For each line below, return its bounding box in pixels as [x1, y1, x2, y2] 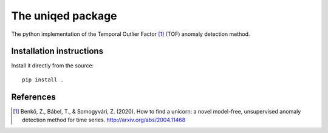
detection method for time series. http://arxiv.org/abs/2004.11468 [22, 116, 186, 124]
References [11, 92, 56, 102]
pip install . [22, 76, 64, 83]
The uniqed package [11, 9, 118, 22]
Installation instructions [11, 46, 103, 56]
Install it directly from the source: [11, 62, 94, 69]
